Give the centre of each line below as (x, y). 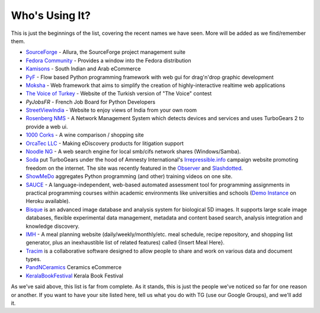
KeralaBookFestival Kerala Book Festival (75, 276)
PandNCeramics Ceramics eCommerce (73, 267)
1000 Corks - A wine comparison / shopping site (85, 135)
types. (33, 259)
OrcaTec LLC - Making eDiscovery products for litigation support (105, 143)
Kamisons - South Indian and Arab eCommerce (83, 69)
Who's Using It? (51, 15)
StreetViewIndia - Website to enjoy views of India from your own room (111, 110)
